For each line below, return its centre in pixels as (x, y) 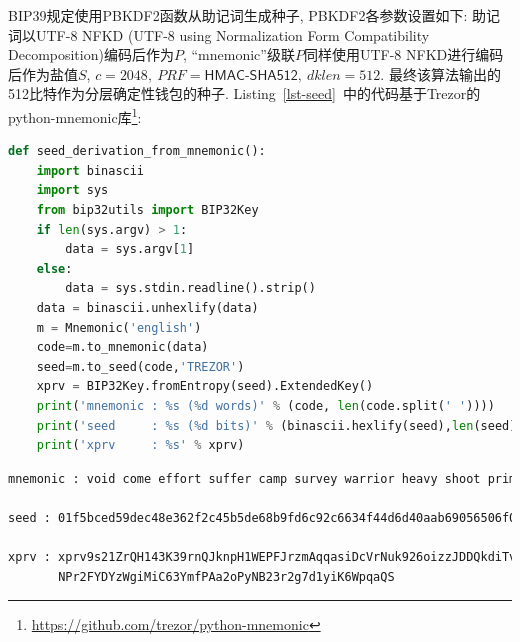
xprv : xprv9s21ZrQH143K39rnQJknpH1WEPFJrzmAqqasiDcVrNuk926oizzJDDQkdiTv (262, 557)
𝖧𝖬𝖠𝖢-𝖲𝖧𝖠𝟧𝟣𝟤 (251, 75)
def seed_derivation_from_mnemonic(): (137, 151)
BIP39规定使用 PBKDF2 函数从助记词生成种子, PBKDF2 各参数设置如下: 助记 (254, 15)
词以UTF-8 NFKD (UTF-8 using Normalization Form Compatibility (219, 34)
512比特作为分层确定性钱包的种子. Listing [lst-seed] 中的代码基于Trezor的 (244, 93)
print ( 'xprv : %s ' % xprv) (140, 445)
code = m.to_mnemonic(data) (122, 347)
